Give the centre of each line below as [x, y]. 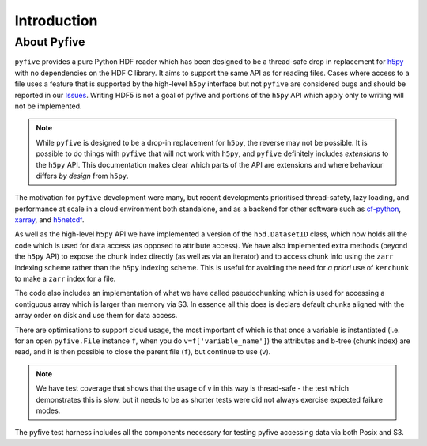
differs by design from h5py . [83, 176]
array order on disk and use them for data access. [96, 316]
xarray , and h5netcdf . [49, 220]
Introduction [56, 21]
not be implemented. [48, 106]
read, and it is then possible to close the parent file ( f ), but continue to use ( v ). [143, 352]
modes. [48, 410]
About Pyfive [50, 42]
